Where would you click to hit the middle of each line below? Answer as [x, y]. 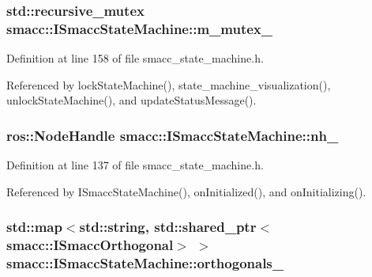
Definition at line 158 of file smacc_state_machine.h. [135, 58]
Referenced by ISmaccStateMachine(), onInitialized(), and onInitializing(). [186, 191]
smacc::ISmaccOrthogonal [90, 245]
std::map [34, 227]
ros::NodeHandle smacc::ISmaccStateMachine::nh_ [173, 135]
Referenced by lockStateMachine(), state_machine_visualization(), [169, 84]
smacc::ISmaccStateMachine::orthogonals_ [145, 263]
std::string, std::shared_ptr [168, 227]
